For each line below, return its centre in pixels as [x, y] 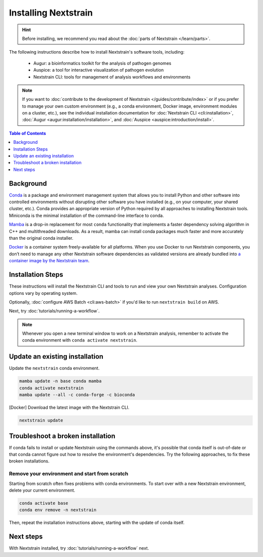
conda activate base [44, 503]
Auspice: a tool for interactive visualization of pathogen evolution [99, 70]
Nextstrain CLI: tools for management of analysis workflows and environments [112, 77]
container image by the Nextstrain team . [49, 261]
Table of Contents [28, 133]
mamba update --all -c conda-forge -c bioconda [77, 395]
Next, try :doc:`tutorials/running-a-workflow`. [54, 311]
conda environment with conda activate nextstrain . [80, 340]
